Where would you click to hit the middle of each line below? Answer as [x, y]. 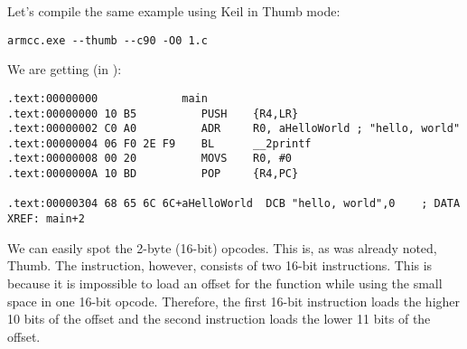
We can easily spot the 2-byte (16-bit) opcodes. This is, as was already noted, [222, 247]
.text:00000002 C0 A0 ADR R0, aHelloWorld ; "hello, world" [234, 129]
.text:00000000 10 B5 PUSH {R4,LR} [153, 113]
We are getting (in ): [65, 69]
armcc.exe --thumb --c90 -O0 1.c [107, 40]
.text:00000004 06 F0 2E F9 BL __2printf [159, 143]
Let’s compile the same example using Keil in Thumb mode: [174, 11]
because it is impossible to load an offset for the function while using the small [225, 283]
